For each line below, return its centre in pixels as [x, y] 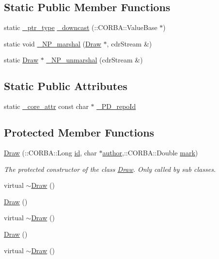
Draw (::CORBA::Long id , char [50, 152]
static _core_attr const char [46, 106]
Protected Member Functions [79, 132]
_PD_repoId [116, 106]
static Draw [21, 60]
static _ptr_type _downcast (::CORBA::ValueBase [81, 27]
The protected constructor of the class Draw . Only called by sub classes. [110, 169]
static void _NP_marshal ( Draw [53, 43]
